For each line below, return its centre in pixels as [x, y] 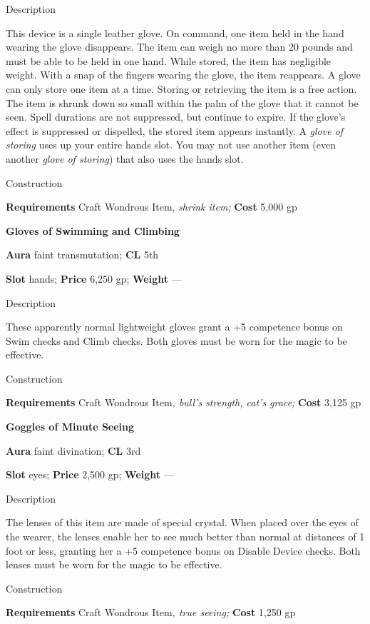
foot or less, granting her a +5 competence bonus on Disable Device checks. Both [183, 550]
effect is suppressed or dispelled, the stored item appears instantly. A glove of [175, 130]
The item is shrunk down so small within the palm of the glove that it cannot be [182, 102]
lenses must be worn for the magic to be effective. [114, 564]
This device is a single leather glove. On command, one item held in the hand [175, 32]
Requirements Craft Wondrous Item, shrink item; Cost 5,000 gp [151, 207]
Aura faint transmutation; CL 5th [82, 255]
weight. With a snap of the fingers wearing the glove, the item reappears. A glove [183, 75]
